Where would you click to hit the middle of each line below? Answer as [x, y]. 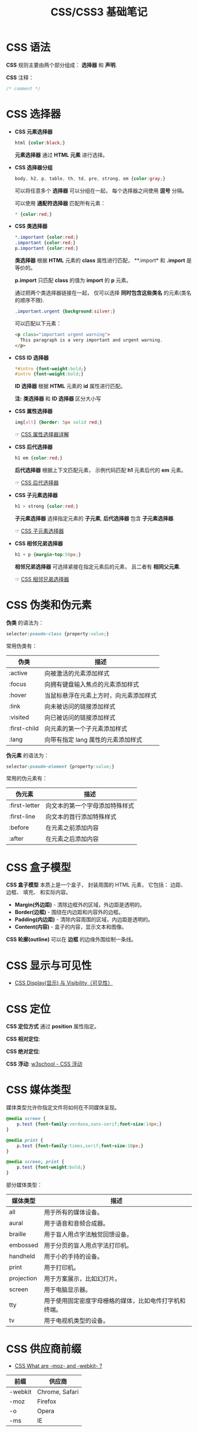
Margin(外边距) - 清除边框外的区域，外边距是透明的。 [80, 905]
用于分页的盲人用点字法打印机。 [88, 1246]
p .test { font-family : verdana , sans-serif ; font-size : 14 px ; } [89, 1124]
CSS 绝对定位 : [23, 1052]
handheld [22, 1256]
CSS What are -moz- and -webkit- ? [58, 1366]
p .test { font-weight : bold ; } [51, 1167]
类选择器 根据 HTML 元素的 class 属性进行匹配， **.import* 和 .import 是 [103, 260]
